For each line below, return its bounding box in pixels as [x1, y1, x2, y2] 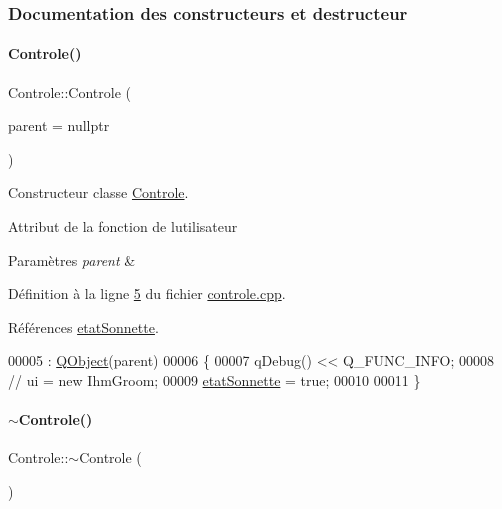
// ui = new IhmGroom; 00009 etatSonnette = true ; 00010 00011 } [8, 369, 421, 390]
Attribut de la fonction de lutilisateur [8, 216, 238, 237]
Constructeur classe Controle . [8, 182, 189, 203]
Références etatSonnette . [8, 316, 159, 337]
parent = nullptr [8, 115, 110, 136]
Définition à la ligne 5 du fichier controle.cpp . [8, 283, 286, 304]
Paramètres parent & [8, 249, 136, 270]
